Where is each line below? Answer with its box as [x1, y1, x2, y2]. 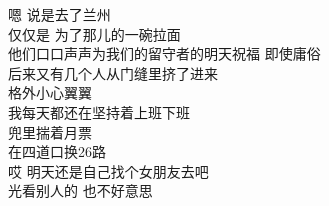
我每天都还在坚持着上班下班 [8, 101, 190, 122]
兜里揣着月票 [8, 121, 92, 142]
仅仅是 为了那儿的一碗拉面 [8, 23, 181, 44]
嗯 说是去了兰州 [8, 4, 111, 24]
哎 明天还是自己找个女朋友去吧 [8, 160, 209, 181]
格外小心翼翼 [8, 82, 92, 103]
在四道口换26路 [8, 141, 106, 162]
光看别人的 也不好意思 [8, 180, 153, 201]
